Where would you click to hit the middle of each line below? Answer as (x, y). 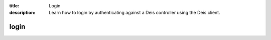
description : (22, 13)
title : (14, 6)
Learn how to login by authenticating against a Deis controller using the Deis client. (134, 13)
